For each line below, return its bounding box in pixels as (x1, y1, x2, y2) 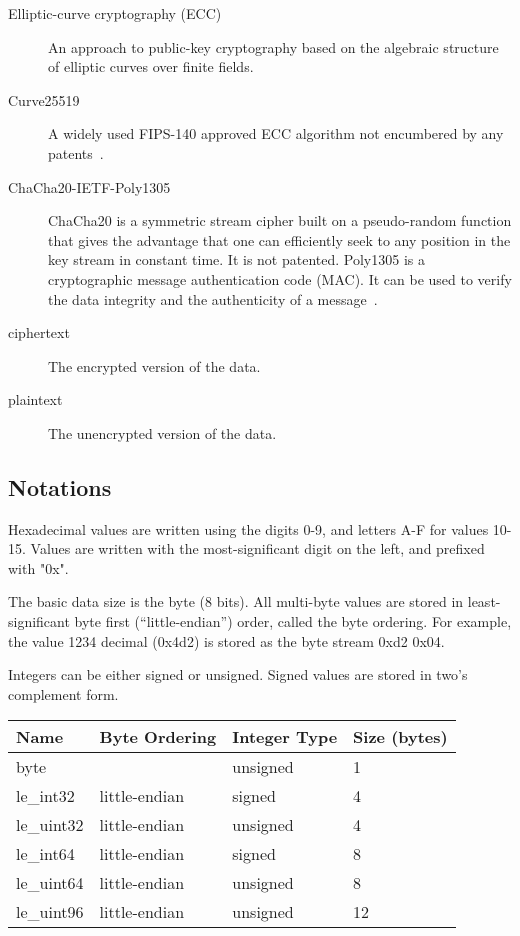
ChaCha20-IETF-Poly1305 (8, 176, 171, 197)
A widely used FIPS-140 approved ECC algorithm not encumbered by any (48, 123, 504, 144)
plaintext (8, 389, 63, 410)
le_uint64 (16, 871, 84, 895)
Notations (8, 471, 112, 502)
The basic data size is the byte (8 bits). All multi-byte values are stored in (8, 591, 464, 612)
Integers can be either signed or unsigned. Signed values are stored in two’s (8, 664, 468, 685)
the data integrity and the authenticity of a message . (48, 288, 378, 309)
